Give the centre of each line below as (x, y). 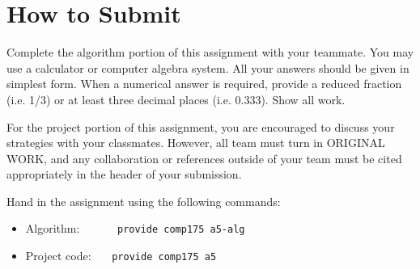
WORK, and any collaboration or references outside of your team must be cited (204, 158)
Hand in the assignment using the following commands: (144, 201)
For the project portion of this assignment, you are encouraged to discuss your (201, 126)
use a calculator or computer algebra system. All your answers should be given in (208, 67)
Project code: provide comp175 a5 (121, 256)
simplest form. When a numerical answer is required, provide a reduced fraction (204, 84)
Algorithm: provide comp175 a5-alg (135, 228)
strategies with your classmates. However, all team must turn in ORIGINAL (196, 143)
